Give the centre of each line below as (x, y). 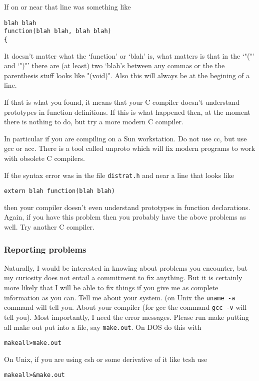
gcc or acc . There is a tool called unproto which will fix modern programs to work (130, 148)
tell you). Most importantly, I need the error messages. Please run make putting (126, 317)
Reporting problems (45, 249)
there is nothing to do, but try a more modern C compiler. (94, 122)
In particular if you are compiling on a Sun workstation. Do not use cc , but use (125, 138)
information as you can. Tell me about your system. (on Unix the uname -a (120, 297)
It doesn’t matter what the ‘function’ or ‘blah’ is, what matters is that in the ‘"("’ (129, 55)
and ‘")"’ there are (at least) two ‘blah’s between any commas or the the (114, 65)
